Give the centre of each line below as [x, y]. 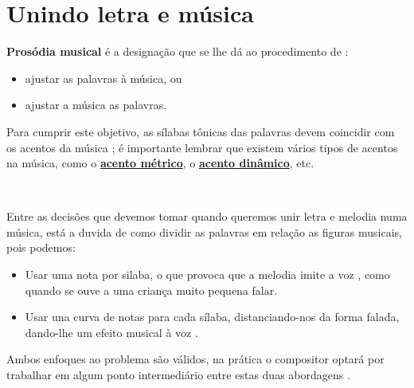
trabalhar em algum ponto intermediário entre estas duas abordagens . [178, 375]
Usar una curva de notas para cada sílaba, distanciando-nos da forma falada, [212, 317]
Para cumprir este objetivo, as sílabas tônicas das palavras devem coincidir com [201, 131]
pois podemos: [41, 247]
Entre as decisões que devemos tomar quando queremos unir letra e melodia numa [207, 216]
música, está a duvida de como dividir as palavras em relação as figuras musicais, [204, 231]
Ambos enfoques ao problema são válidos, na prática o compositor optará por [195, 359]
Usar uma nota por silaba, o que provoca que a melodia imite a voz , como [207, 274]
